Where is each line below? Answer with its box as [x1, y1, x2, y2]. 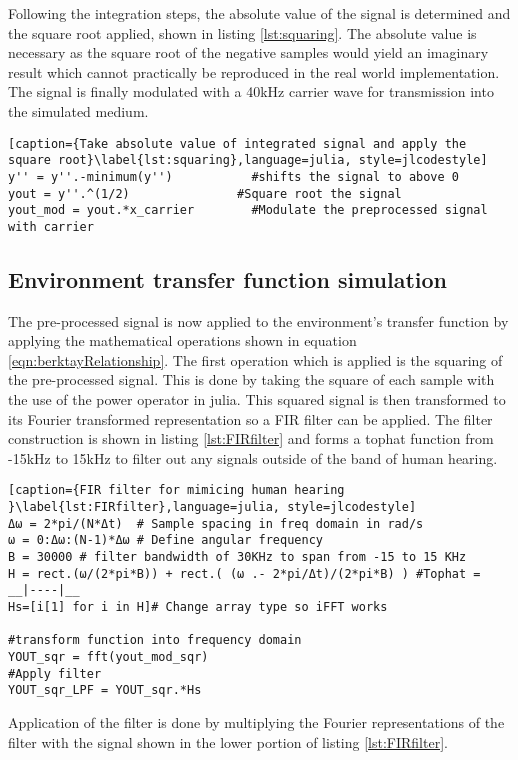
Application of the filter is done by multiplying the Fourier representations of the [8, 711, 505, 732]
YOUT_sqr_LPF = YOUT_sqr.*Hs [8, 683, 202, 698]
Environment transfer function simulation [8, 263, 448, 294]
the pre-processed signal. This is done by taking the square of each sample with [8, 369, 495, 390]
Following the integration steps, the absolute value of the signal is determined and [8, 3, 511, 23]
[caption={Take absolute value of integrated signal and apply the [8, 136, 467, 151]
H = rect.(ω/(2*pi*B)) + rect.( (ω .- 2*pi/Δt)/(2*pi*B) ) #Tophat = [8, 566, 481, 581]
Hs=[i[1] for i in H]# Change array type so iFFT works [8, 600, 388, 615]
